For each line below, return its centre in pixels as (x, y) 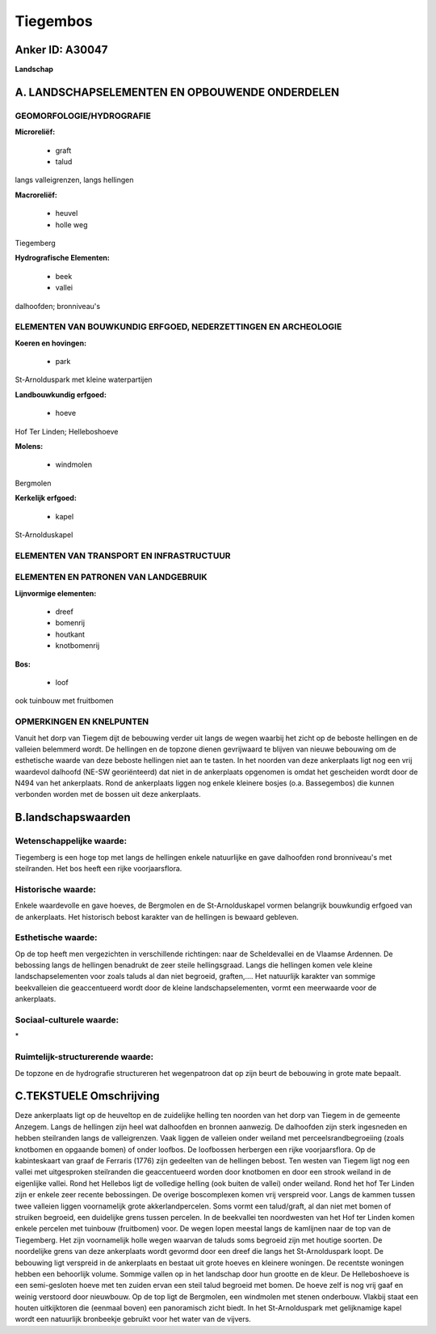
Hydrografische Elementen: (63, 258)
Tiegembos (54, 21)
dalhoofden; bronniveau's (58, 306)
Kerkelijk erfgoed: (46, 498)
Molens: (29, 446)
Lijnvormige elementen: (56, 593)
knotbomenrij (78, 646)
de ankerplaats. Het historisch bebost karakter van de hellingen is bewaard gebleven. (157, 917)
